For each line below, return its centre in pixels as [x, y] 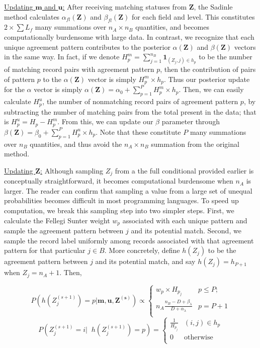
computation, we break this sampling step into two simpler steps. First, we [119, 210]
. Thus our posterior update [207, 79]
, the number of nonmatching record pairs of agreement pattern [140, 101]
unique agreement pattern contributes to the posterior [87, 47]
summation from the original [195, 144]
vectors [245, 47]
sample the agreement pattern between [64, 230]
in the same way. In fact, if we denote [62, 57]
